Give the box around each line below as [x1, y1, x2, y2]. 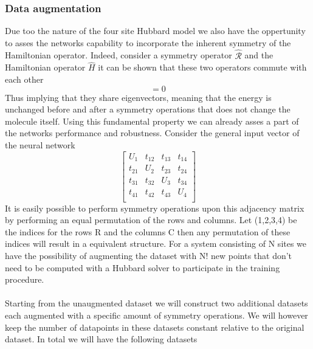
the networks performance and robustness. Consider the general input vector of [5, 126, 300, 139]
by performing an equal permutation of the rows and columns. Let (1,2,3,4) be [5, 213, 297, 226]
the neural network [5, 139, 75, 151]
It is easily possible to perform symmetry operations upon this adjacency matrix [5, 201, 304, 214]
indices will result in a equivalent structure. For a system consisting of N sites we [5, 237, 307, 250]
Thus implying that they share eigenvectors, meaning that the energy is [5, 91, 272, 103]
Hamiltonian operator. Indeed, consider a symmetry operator [5, 49, 232, 61]
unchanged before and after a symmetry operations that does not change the [5, 103, 291, 116]
